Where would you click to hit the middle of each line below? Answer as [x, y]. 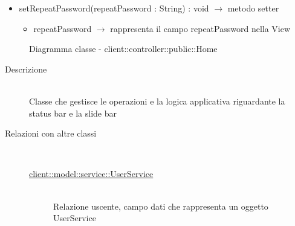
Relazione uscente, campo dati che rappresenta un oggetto [161, 206]
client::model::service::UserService [91, 174]
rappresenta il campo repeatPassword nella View [200, 28]
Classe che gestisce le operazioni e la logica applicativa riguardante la [157, 101]
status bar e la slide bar [73, 113]
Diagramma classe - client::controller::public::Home [123, 49]
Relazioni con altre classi [51, 133]
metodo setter [253, 8]
